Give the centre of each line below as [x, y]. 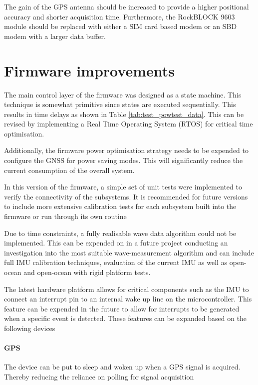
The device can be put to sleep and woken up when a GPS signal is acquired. [122, 367]
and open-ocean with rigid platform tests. [87, 272]
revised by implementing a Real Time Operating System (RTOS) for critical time [129, 124]
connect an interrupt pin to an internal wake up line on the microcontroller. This [128, 299]
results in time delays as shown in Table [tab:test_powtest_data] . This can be [124, 114]
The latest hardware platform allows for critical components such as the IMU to [127, 289]
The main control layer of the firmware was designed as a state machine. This [123, 94]
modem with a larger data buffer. [55, 36]
